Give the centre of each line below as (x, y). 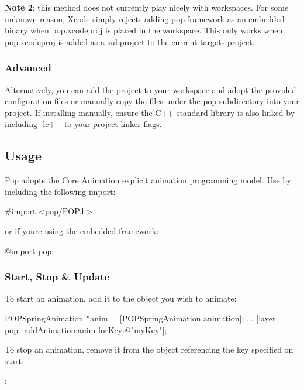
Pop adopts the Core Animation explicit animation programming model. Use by (148, 180)
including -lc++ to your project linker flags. (83, 124)
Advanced (28, 68)
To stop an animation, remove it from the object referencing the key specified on (149, 349)
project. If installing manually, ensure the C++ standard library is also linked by (150, 112)
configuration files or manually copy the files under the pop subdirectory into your (152, 101)
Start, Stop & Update (57, 277)
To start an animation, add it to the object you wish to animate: (121, 298)
